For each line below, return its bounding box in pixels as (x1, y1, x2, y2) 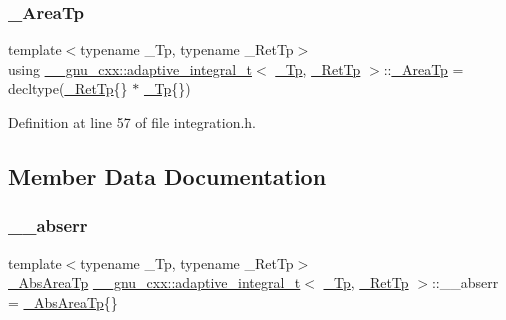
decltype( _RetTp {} (8, 78, 128, 99)
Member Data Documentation (8, 160, 327, 191)
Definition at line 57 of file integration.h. (8, 112, 256, 132)
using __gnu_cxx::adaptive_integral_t (8, 58, 252, 79)
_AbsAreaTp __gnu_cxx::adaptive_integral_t (8, 272, 301, 293)
